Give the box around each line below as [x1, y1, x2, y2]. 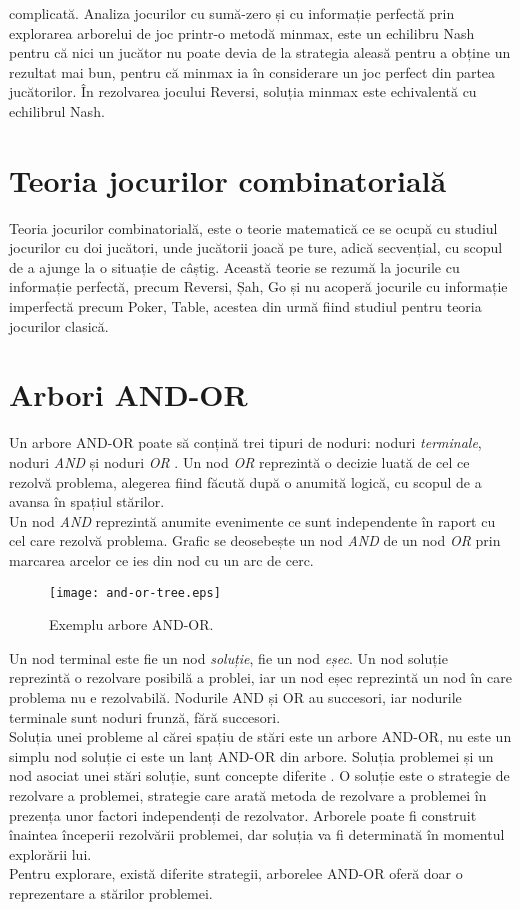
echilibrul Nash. [9, 100, 105, 121]
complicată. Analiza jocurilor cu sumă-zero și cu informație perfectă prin [9, 3, 455, 23]
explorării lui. [9, 843, 92, 864]
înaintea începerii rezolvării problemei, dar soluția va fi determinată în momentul [9, 824, 505, 845]
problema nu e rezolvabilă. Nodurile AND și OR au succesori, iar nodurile [9, 686, 462, 707]
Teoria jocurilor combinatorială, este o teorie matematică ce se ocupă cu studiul [9, 217, 498, 238]
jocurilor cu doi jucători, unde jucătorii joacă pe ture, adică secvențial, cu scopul [9, 237, 503, 258]
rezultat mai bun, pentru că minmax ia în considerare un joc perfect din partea [9, 61, 496, 82]
